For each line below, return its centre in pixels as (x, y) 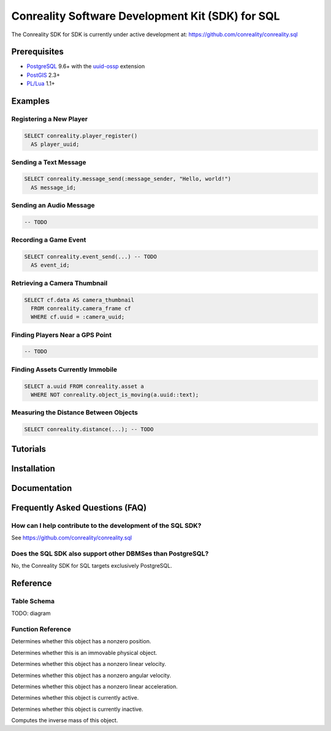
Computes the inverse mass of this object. (65, 721)
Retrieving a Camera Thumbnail (59, 283)
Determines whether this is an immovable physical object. (84, 652)
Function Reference (41, 629)
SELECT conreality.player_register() (81, 136)
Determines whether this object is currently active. (75, 698)
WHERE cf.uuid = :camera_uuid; (78, 317)
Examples (31, 101)
